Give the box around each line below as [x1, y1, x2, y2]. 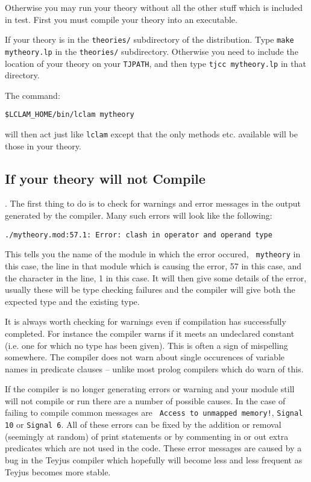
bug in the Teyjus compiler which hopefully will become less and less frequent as [5, 453, 303, 466]
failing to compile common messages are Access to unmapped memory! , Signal [5, 406, 303, 419]
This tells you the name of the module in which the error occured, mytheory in [5, 248, 301, 260]
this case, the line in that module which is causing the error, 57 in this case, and [5, 259, 302, 272]
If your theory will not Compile [5, 169, 206, 187]
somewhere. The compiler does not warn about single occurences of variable [5, 351, 285, 363]
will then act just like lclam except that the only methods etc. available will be [5, 128, 298, 140]
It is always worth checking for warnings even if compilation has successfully [5, 315, 286, 328]
